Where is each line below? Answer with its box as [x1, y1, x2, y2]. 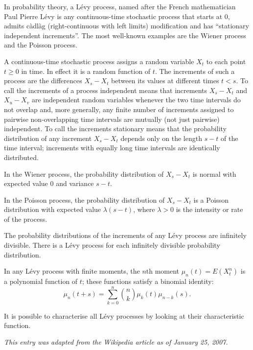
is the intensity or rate [176, 204, 243, 214]
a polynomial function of [4, 276, 78, 286]
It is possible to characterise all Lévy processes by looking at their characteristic [4, 310, 244, 321]
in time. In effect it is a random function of [21, 66, 151, 76]
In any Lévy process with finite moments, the [4, 266, 140, 276]
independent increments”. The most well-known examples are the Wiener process [4, 30, 246, 40]
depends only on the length [120, 133, 202, 143]
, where [133, 204, 155, 214]
